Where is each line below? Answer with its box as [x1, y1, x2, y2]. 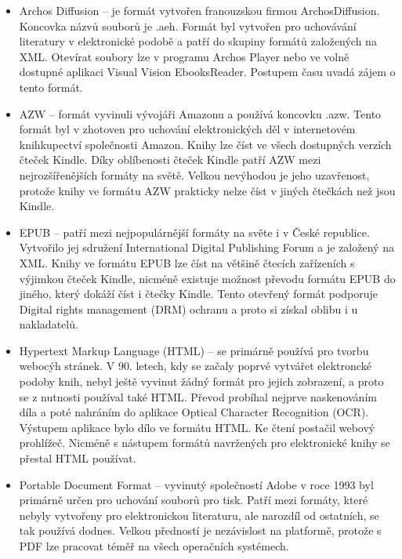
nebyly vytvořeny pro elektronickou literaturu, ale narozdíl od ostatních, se [19, 506, 379, 523]
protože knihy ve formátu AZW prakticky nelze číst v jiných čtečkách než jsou [19, 182, 396, 198]
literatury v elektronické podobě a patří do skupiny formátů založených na [19, 33, 377, 49]
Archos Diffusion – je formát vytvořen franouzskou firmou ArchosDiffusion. [19, 2, 380, 18]
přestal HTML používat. [19, 450, 136, 466]
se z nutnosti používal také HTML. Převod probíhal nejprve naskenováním [19, 388, 377, 405]
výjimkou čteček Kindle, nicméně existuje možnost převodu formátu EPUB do [19, 270, 396, 286]
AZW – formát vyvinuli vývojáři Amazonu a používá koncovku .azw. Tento [19, 105, 382, 122]
